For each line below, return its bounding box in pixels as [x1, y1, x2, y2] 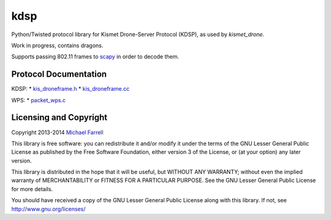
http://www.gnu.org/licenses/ [11, 205, 86, 213]
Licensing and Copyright [11, 112, 108, 123]
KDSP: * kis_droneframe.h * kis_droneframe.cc [11, 85, 130, 93]
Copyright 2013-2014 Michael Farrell [11, 129, 104, 136]
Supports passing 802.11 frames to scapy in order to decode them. [11, 53, 179, 61]
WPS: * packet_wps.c [11, 96, 66, 104]
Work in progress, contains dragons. [11, 42, 104, 49]
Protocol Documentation [11, 69, 107, 80]
